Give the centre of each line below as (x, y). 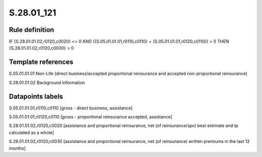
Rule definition (32, 30)
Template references (41, 62)
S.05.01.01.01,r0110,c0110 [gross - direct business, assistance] (71, 108)
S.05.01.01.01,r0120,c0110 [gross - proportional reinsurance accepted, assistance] (90, 117)
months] (17, 148)
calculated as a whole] (32, 132)
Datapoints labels (36, 96)
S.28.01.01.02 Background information (47, 82)
